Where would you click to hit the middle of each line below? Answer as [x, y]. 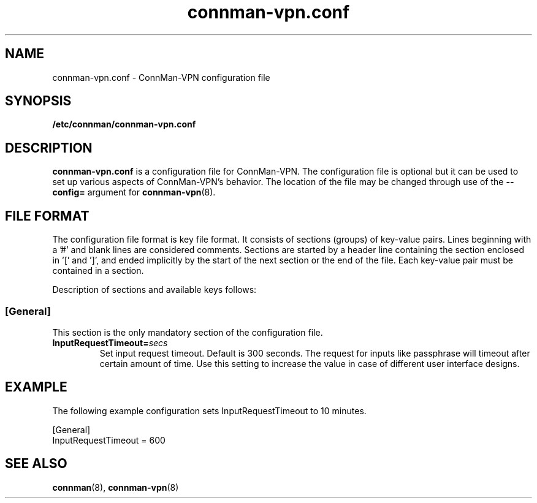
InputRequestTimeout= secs [110, 342]
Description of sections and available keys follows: [154, 290]
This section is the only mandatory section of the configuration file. [188, 332]
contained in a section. [98, 271]
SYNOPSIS [38, 101]
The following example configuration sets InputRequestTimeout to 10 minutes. [209, 410]
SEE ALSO [36, 464]
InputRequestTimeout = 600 [109, 440]
